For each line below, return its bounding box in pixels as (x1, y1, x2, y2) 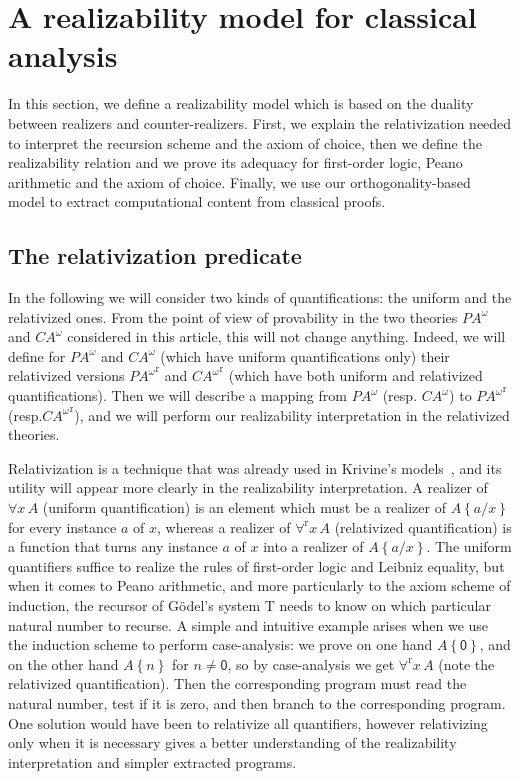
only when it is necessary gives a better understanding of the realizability (8, 732, 457, 753)
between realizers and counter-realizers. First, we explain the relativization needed (8, 112, 512, 133)
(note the (438, 653, 495, 674)
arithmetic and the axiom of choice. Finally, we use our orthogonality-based (8, 171, 471, 192)
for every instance (8, 516, 117, 537)
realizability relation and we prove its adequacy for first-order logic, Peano (8, 152, 463, 173)
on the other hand (8, 653, 119, 674)
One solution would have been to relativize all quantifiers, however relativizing (8, 712, 488, 733)
